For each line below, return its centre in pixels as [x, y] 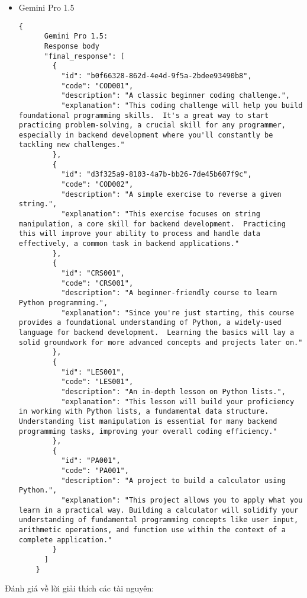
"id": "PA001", [91, 461]
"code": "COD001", [97, 86]
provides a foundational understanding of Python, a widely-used [150, 323]
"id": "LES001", [93, 372]
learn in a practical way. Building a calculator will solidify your [159, 510]
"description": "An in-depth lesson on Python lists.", [173, 391]
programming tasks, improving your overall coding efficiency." [148, 431]
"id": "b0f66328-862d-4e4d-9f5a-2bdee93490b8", [156, 76]
